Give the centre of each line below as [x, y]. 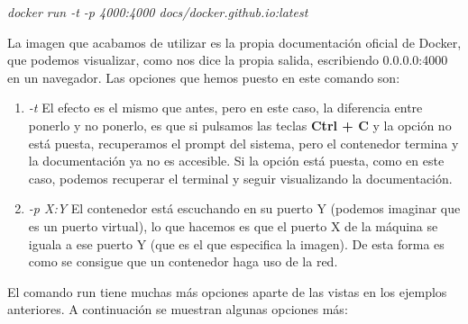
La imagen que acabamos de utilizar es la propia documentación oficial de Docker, [234, 42]
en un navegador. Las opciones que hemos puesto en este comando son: [204, 77]
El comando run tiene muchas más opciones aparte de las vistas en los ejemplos [227, 291]
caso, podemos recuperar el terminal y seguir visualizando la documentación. [240, 178]
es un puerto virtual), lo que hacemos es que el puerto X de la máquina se [233, 225]
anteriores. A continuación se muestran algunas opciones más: [178, 309]
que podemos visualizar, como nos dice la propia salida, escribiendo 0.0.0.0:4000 [228, 60]
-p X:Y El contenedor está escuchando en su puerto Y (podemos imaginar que [244, 208]
